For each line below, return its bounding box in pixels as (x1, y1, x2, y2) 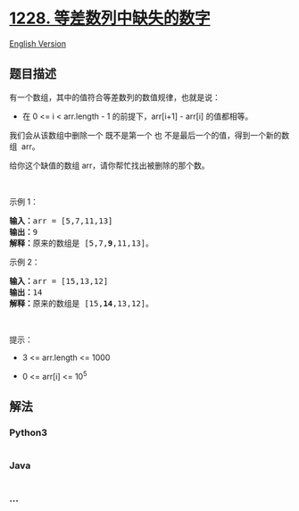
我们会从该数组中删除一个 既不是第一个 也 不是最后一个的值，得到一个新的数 (9, 130, 290, 140)
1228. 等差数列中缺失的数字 (9, 8, 212, 29)
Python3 (9, 426, 47, 439)
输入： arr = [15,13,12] (9, 276, 109, 286)
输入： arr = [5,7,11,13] (9, 215, 113, 226)
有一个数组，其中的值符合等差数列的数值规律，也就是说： (9, 91, 220, 103)
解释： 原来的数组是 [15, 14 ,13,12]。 (9, 298, 154, 308)
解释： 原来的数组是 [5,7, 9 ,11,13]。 (9, 238, 154, 248)
